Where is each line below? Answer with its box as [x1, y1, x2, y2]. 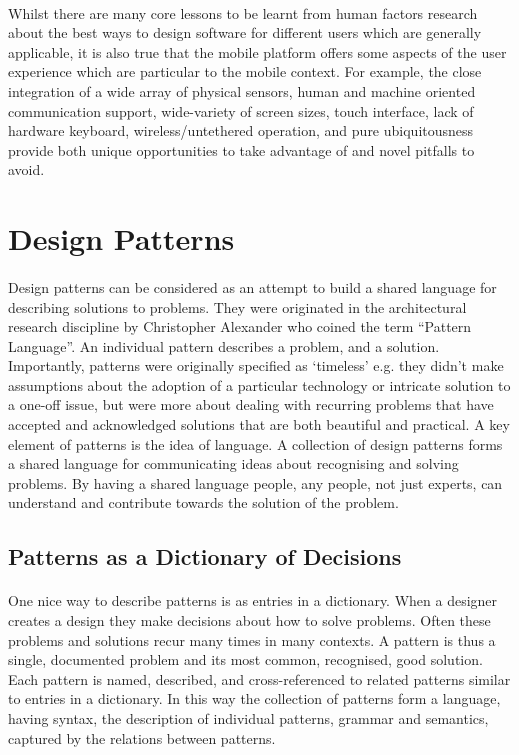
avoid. [8, 159, 45, 180]
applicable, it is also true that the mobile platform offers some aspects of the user [8, 41, 507, 62]
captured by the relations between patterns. [8, 727, 276, 748]
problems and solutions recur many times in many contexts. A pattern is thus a [8, 629, 496, 650]
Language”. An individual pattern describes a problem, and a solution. [8, 335, 440, 356]
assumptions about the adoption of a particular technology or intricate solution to [8, 374, 511, 395]
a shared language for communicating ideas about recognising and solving [8, 453, 459, 474]
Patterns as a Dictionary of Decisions [8, 541, 402, 572]
